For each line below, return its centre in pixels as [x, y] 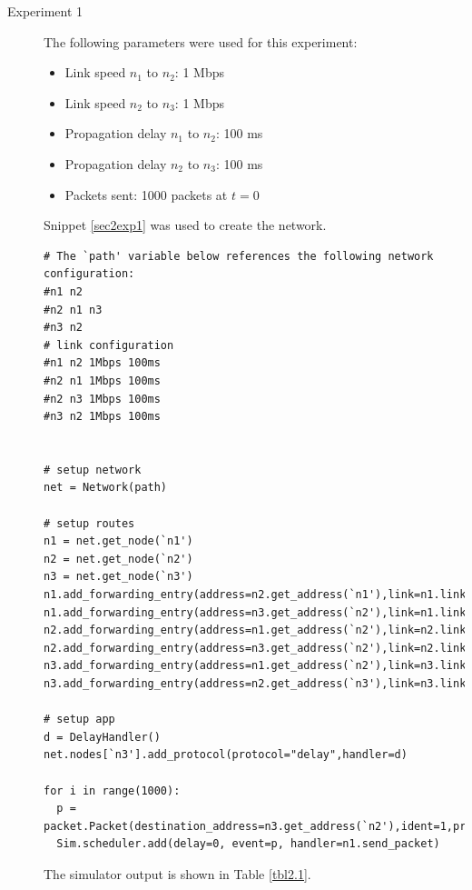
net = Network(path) [106, 488]
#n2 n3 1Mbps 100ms [102, 399]
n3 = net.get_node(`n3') [118, 577]
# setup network [93, 470]
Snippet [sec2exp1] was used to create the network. [185, 225]
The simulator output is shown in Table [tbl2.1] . [177, 873]
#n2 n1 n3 [73, 310]
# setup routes [89, 523]
